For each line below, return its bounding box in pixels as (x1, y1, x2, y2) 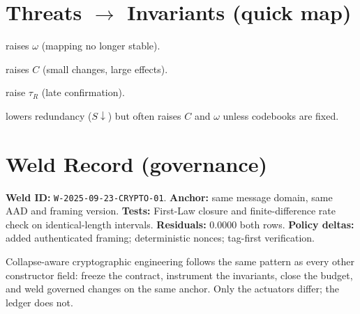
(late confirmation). (41, 85, 125, 100)
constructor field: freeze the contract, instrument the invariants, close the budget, (6, 267, 353, 282)
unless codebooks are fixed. (223, 108, 339, 123)
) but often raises (107, 108, 181, 123)
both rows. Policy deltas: (239, 217, 354, 231)
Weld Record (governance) (6, 149, 268, 178)
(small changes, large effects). (42, 61, 168, 76)
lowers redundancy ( (6, 108, 92, 123)
